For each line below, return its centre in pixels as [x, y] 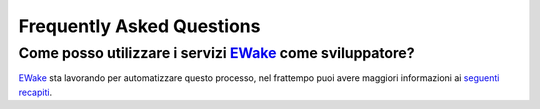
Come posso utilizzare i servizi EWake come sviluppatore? [216, 53]
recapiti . [35, 92]
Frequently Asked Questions [139, 26]
